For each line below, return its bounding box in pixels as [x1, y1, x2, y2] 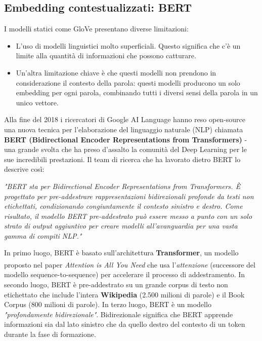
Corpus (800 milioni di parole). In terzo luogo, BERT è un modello [4, 299, 211, 310]
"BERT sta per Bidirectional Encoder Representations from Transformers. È [4, 180, 241, 191]
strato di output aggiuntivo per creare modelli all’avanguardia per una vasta [4, 220, 238, 231]
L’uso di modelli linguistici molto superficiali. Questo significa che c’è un [16, 40, 241, 51]
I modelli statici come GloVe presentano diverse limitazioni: [4, 23, 189, 34]
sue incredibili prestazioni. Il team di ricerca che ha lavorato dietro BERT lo [4, 154, 241, 164]
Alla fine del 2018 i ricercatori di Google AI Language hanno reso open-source [4, 114, 246, 125]
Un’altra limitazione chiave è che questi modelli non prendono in [16, 67, 216, 78]
